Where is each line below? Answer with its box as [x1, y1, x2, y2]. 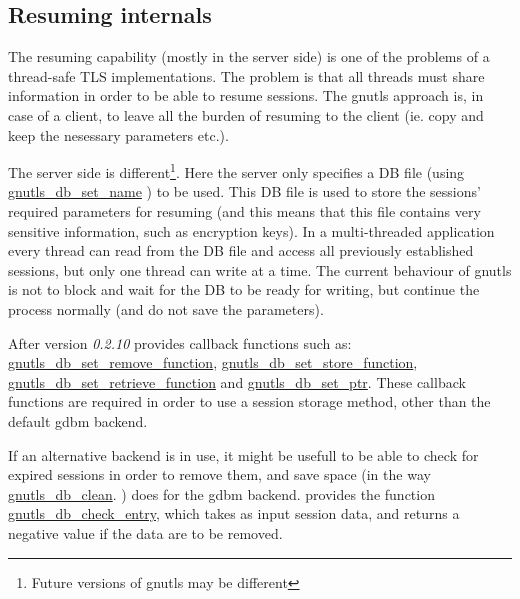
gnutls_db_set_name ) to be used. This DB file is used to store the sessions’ [8, 181, 481, 202]
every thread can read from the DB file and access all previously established [8, 240, 474, 261]
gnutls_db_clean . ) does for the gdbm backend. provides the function [8, 483, 435, 504]
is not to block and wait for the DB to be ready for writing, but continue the [8, 279, 480, 300]
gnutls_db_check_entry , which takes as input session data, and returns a [8, 503, 460, 524]
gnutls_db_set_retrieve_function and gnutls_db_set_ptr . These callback [8, 371, 466, 392]
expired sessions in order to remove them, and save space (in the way [8, 464, 431, 485]
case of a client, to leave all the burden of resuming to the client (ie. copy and [8, 104, 484, 125]
